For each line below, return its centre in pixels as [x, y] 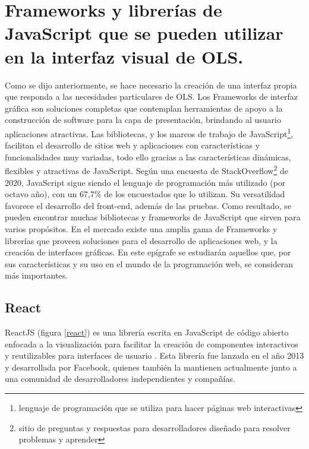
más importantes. [36, 275]
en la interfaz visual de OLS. [124, 56]
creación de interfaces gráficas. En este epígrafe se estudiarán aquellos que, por [148, 252]
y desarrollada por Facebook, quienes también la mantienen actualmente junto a [151, 367]
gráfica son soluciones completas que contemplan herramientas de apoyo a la [144, 108]
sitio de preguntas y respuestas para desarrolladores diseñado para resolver [154, 427]
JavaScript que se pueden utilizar [144, 33]
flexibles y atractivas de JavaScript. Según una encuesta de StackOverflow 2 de [146, 170]
